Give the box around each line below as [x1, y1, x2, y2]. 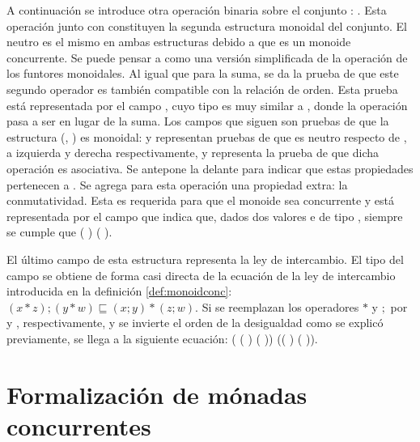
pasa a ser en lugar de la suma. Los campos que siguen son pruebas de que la [6, 113, 389, 130]
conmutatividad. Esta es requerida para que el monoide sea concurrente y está [6, 192, 395, 209]
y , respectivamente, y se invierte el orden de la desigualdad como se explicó [6, 314, 384, 331]
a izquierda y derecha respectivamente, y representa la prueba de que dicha [6, 144, 380, 161]
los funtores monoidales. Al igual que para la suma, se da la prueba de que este [6, 65, 399, 82]
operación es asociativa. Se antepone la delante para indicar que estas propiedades [6, 159, 414, 176]
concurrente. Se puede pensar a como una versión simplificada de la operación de [6, 49, 408, 66]
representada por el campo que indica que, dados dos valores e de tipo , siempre [6, 207, 403, 224]
